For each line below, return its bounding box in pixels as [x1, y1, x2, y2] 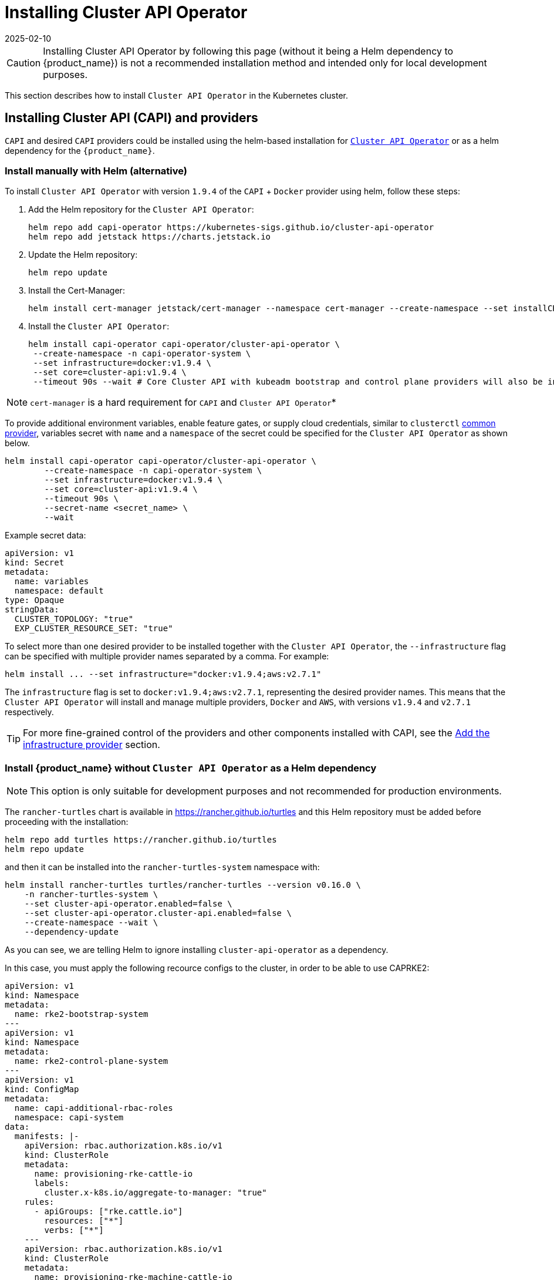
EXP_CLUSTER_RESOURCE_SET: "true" [14, 624, 173, 634]
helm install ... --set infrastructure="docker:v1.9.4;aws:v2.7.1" [5, 669, 322, 679]
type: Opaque [5, 595, 65, 605]
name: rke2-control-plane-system [14, 1056, 168, 1066]
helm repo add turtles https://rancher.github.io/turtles [5, 835, 277, 845]
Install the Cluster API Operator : [28, 321, 170, 332]
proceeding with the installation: [5, 817, 129, 827]
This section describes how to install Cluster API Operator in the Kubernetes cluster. [5, 90, 348, 100]
